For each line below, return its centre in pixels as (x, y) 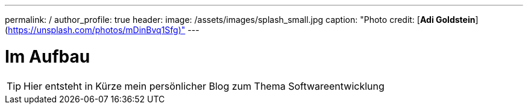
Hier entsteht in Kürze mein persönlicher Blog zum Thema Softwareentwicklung (204, 86)
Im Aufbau (48, 56)
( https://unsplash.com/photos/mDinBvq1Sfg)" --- (102, 30)
